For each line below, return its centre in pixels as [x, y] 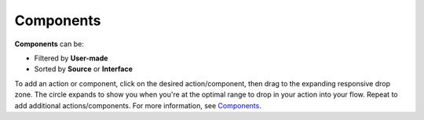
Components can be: [49, 44]
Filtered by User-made [71, 58]
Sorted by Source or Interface [84, 69]
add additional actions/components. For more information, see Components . [138, 105]
